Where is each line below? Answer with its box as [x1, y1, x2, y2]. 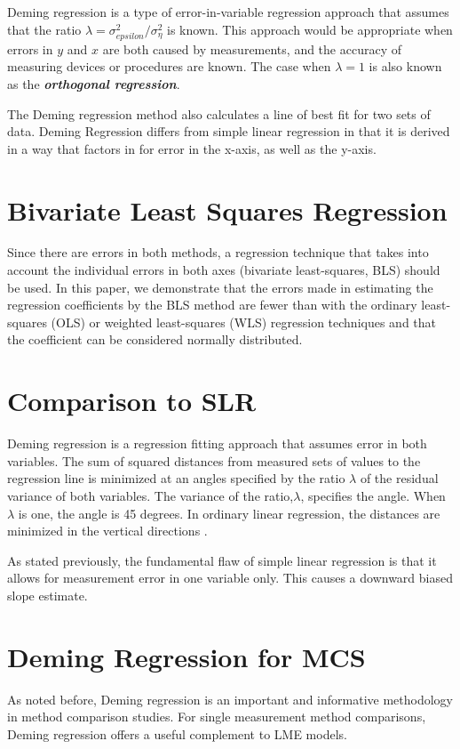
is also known [369, 57, 442, 76]
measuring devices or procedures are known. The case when [7, 57, 331, 76]
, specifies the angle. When [300, 486, 446, 504]
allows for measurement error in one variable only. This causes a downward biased [7, 568, 453, 587]
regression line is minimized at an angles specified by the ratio [7, 469, 345, 487]
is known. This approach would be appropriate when [166, 20, 453, 38]
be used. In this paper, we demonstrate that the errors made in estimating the [7, 278, 433, 296]
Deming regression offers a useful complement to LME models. [7, 724, 347, 743]
